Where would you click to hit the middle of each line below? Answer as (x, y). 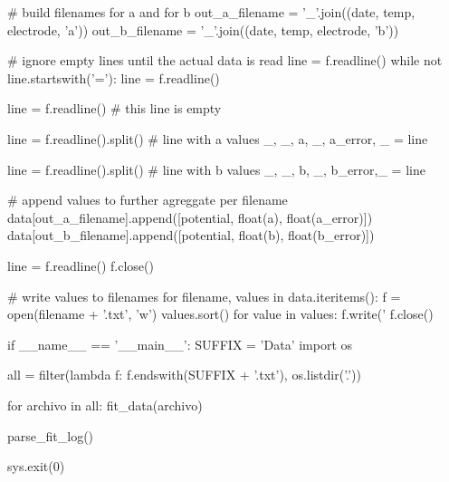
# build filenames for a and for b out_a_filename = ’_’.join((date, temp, (211, 12)
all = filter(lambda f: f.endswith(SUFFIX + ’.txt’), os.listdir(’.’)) (184, 375)
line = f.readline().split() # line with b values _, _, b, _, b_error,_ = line (216, 169)
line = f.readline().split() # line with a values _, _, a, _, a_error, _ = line (218, 138)
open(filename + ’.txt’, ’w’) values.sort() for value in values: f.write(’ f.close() (220, 314)
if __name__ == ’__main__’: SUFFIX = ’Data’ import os (180, 344)
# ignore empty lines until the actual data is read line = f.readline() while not (225, 60)
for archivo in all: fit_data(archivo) (105, 405)
